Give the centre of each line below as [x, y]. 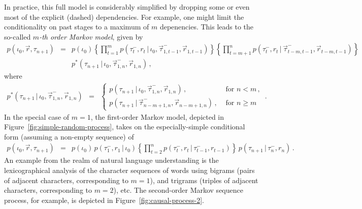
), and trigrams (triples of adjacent [204, 180]
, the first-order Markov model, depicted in [157, 116]
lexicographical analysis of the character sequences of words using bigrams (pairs [129, 170]
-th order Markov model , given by [91, 36]
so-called [18, 36]
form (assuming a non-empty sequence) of [69, 136]
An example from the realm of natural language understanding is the [111, 160]
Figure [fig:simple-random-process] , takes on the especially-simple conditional [125, 127]
